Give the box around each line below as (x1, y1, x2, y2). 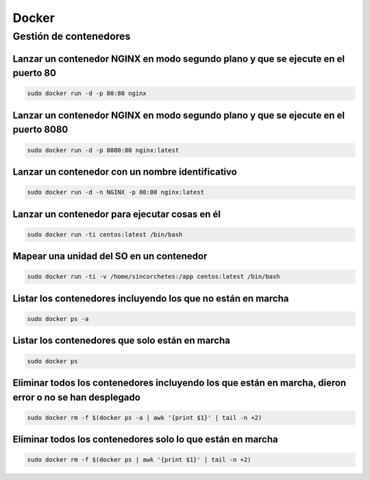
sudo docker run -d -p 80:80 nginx (27, 90, 147, 97)
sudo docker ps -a (27, 315, 89, 323)
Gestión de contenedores (12, 30, 131, 42)
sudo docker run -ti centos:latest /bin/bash (27, 230, 183, 238)
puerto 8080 (12, 124, 69, 136)
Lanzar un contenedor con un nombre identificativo (12, 166, 238, 177)
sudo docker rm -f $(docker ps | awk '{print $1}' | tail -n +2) (27, 456, 251, 464)
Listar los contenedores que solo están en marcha (12, 335, 231, 346)
